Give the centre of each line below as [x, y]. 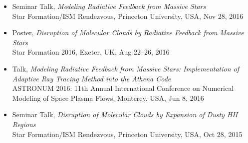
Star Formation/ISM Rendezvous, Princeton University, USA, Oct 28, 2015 [127, 134]
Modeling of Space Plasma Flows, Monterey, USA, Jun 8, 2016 [108, 98]
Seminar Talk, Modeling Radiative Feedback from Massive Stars [109, 6]
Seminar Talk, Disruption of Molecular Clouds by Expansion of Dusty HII [125, 114]
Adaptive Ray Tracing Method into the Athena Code [92, 78]
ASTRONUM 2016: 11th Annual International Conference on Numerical [123, 88]
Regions [24, 124]
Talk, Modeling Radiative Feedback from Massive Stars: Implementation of [126, 68]
